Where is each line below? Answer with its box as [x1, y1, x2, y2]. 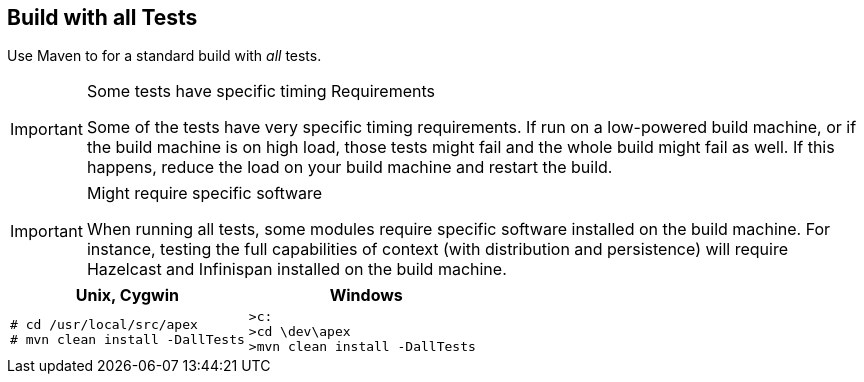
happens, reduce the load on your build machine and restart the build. [86, 157, 613, 178]
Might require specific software [86, 183, 323, 204]
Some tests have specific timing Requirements [86, 81, 435, 102]
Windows [329, 285, 403, 306]
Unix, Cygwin [75, 285, 180, 306]
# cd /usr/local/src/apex [10, 316, 198, 332]
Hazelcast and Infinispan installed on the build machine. [86, 259, 507, 280]
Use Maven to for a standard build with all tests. [7, 47, 322, 65]
